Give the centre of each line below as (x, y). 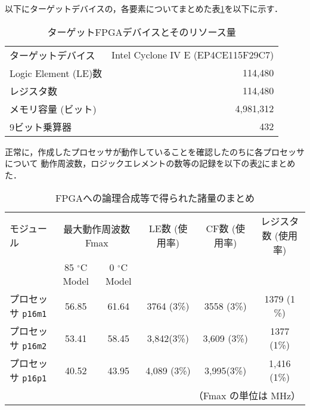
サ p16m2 (28, 346)
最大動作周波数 (97, 229)
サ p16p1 (28, 378)
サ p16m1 (28, 313)
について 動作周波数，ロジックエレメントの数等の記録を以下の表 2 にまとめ (150, 163)
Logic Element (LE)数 (56, 73)
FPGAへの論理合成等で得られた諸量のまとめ (155, 198)
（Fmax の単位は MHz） (247, 396)
